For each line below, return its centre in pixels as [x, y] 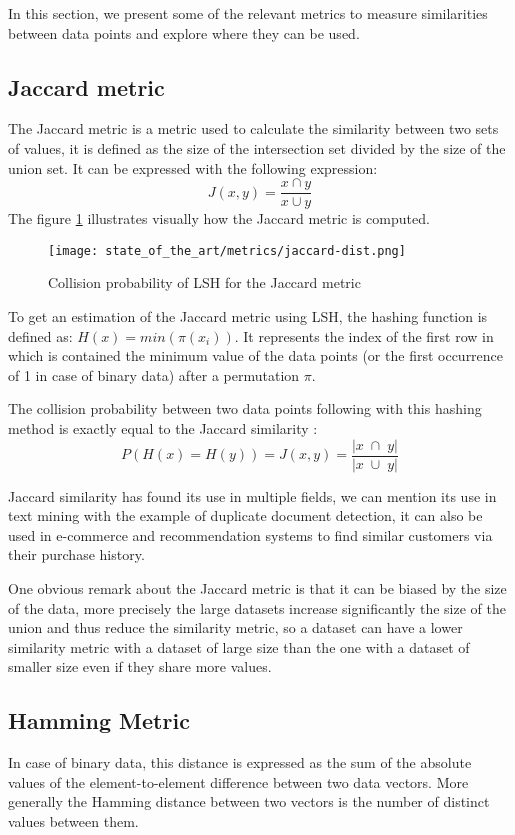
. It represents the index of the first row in [364, 335]
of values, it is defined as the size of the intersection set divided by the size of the [257, 147]
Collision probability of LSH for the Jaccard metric [204, 282]
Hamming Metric [99, 720]
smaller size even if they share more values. [140, 666]
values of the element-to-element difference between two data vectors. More [238, 781]
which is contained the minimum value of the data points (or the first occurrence [256, 355]
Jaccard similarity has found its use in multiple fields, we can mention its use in [252, 495]
